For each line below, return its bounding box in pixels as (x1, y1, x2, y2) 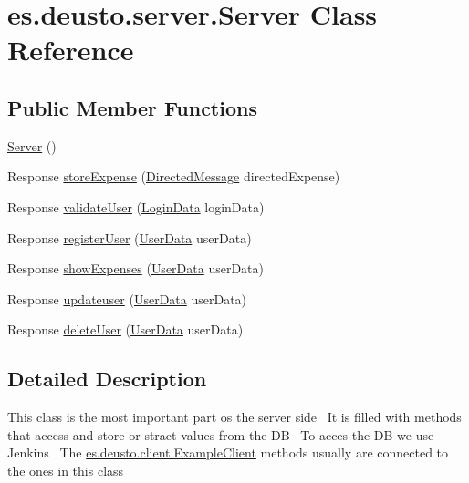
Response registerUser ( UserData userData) (7, 228, 252, 247)
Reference (7, 31, 134, 68)
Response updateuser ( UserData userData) (7, 289, 247, 308)
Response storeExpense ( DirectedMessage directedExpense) (7, 167, 340, 186)
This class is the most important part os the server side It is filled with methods (7, 407, 462, 426)
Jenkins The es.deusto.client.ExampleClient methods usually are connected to (7, 443, 449, 462)
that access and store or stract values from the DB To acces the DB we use (7, 425, 434, 444)
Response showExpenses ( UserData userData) (7, 259, 265, 278)
